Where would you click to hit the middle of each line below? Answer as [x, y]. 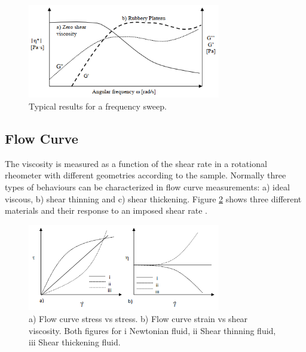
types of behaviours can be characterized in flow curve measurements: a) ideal [147, 187]
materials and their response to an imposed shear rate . [106, 210]
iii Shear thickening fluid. [75, 342]
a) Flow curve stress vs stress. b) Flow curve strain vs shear [138, 318]
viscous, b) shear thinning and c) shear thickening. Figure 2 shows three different [153, 198]
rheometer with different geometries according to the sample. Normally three [146, 175]
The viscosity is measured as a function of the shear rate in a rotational [136, 163]
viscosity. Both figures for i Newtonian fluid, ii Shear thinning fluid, [152, 330]
